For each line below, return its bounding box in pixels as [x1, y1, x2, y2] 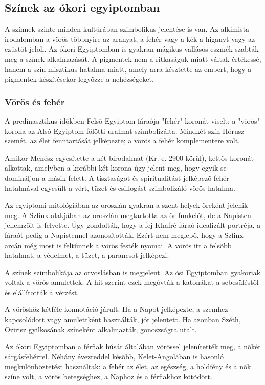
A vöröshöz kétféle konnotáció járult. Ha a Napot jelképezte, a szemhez [5, 304, 228, 315]
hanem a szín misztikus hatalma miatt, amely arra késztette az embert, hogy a [5, 63, 252, 74]
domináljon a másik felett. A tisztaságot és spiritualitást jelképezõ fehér [5, 172, 229, 183]
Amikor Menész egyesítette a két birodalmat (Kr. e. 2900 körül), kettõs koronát [5, 152, 254, 163]
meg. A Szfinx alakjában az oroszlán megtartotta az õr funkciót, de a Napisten [5, 209, 251, 220]
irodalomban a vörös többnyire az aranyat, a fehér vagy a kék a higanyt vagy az [5, 33, 255, 44]
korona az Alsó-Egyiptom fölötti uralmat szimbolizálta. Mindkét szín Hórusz [5, 125, 245, 136]
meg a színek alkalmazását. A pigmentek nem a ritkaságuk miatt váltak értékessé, [5, 53, 261, 64]
